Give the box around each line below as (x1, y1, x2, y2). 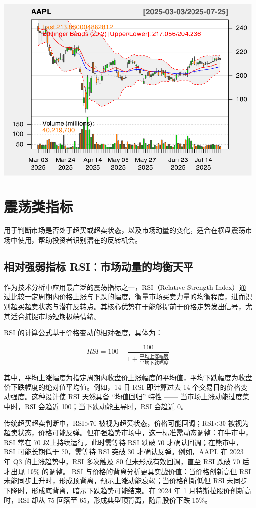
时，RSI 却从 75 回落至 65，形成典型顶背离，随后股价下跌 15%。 (4, 495, 212, 505)
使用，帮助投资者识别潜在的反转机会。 (17, 234, 142, 245)
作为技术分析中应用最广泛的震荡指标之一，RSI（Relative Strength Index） (4, 282, 239, 292)
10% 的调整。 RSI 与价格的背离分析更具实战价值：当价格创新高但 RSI (27, 466, 251, 476)
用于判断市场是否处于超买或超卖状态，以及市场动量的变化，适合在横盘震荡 (4, 225, 245, 235)
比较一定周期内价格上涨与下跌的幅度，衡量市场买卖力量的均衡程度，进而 (10, 291, 245, 302)
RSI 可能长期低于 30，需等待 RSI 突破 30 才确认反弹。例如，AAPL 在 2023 (4, 446, 244, 457)
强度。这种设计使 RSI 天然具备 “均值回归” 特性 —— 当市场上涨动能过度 (10, 391, 243, 402)
